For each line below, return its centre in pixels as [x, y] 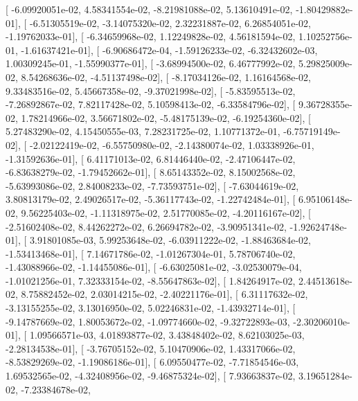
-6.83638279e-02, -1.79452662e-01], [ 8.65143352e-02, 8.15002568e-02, [151, 172]
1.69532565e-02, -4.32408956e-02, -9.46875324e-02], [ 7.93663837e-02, [151, 376]
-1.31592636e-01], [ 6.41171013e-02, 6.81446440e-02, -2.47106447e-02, [151, 158]
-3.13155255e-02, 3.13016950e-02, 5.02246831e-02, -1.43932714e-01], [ [151, 308]
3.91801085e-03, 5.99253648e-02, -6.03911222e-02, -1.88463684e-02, [170, 240]
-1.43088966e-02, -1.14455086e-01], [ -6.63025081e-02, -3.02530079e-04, [154, 267]
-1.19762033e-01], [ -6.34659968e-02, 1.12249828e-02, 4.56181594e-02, [151, 36]
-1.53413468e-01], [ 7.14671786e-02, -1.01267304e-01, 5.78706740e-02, [151, 253]
